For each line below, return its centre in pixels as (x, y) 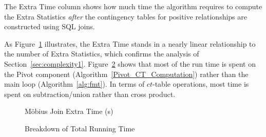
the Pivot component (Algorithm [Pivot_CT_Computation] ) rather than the (126, 74)
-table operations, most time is (201, 84)
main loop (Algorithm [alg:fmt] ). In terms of (74, 84)
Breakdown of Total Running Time (80, 128)
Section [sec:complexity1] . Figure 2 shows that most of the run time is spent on (130, 63)
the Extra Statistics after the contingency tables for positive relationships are (126, 16)
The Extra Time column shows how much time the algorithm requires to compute (133, 6)
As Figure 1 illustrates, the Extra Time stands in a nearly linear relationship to (130, 43)
